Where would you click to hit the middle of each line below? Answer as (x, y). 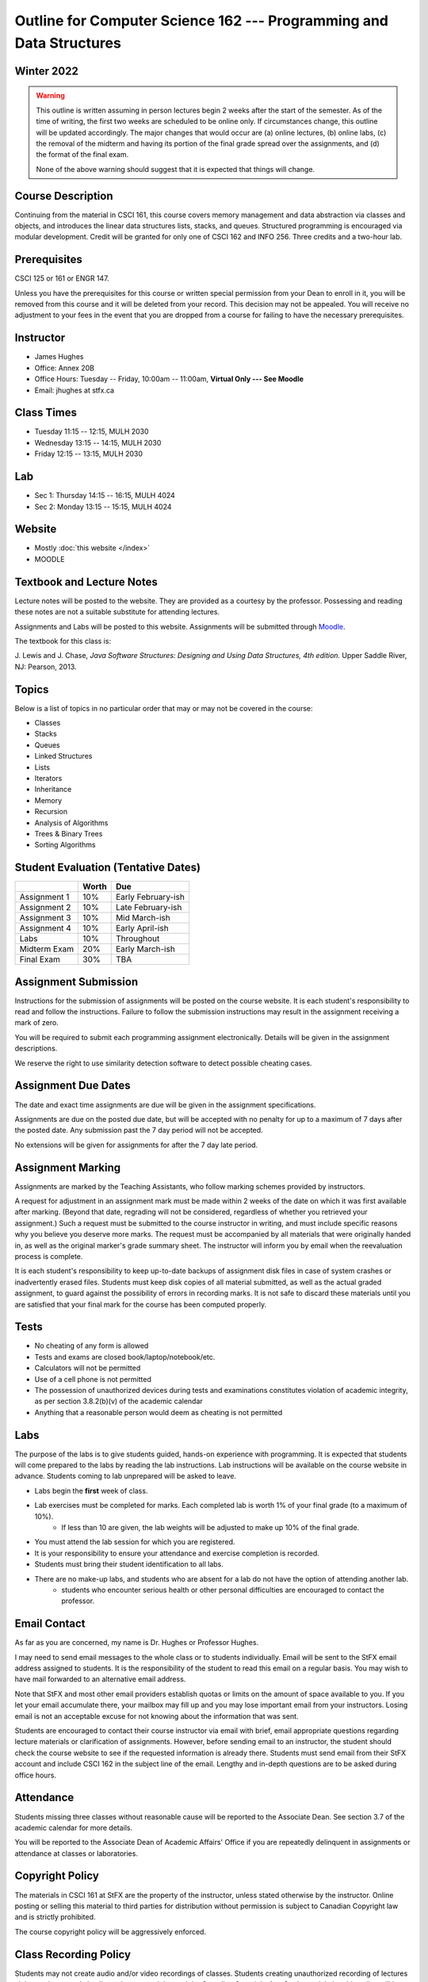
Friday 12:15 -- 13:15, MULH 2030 (88, 454)
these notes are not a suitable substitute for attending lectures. (117, 612)
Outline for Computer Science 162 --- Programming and (201, 21)
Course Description (64, 195)
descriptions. (36, 1048)
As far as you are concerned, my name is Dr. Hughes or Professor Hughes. (137, 1643)
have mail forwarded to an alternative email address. (100, 1679)
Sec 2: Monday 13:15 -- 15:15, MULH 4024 (103, 507)
